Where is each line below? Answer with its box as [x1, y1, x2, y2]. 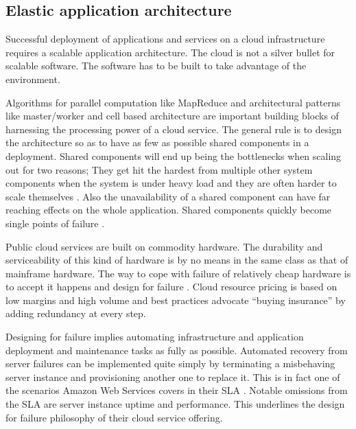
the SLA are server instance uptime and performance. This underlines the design [5, 397, 345, 411]
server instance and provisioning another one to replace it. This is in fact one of [5, 369, 340, 384]
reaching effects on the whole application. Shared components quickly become [5, 202, 332, 217]
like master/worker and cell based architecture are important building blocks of [5, 108, 339, 123]
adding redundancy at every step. [5, 306, 146, 321]
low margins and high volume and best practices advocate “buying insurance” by [5, 292, 346, 307]
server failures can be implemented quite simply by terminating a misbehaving [5, 356, 335, 371]
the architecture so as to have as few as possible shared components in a [5, 135, 309, 150]
